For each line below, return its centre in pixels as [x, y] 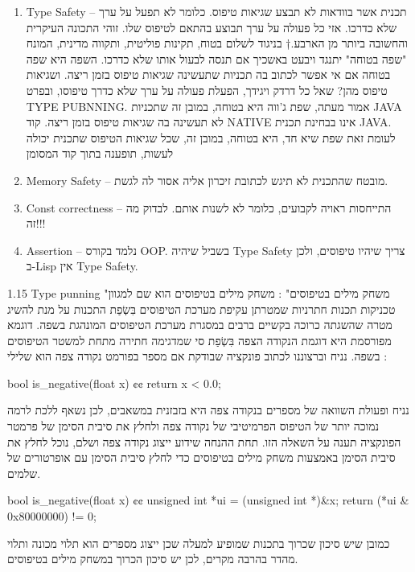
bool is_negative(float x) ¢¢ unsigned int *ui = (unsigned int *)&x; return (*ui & [208, 500]
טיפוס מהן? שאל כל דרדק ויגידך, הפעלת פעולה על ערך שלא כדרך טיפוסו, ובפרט [207, 90]
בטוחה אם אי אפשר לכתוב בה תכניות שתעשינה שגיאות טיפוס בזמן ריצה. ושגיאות [208, 74]
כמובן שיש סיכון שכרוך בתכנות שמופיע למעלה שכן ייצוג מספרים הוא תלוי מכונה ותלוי [199, 543]
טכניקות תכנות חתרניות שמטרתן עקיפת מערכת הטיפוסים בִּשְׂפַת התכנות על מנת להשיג [201, 309]
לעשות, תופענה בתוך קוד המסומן [100, 153]
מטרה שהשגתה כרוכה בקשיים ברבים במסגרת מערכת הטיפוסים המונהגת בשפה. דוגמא [200, 325]
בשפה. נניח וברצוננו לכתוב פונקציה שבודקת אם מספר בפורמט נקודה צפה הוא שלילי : [197, 356]
